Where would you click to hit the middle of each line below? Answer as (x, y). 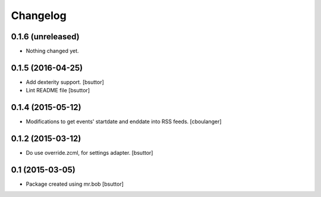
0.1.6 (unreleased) (45, 37)
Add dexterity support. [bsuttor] (65, 82)
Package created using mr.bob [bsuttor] (75, 184)
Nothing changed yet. (53, 51)
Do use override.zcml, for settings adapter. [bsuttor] (89, 153)
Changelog (39, 15)
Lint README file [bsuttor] (58, 90)
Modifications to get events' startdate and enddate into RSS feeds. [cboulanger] (124, 121)
